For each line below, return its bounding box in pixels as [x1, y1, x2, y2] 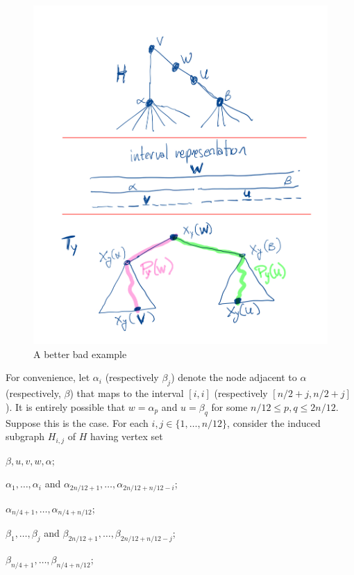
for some [211, 399, 248, 414]
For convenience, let [6, 370, 90, 384]
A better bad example [33, 346, 127, 361]
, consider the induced [227, 415, 321, 430]
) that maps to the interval [69, 386, 184, 400]
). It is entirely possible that [6, 399, 126, 414]
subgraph [6, 429, 45, 444]
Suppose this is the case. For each [6, 415, 149, 430]
